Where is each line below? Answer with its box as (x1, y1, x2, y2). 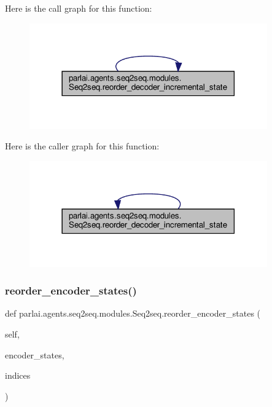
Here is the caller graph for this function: (5, 140, 160, 152)
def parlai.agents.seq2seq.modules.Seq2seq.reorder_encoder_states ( (5, 307, 261, 320)
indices (5, 369, 31, 382)
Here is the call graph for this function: (5, 2, 152, 14)
